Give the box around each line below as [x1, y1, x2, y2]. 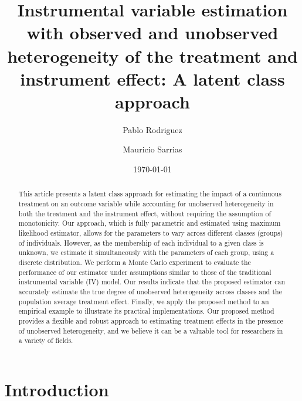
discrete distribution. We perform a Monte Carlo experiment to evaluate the [18, 257, 251, 267]
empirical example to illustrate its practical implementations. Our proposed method [18, 306, 274, 316]
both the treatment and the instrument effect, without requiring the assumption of [18, 208, 272, 218]
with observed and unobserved [26, 21, 279, 45]
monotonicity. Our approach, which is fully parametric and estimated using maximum [18, 218, 281, 228]
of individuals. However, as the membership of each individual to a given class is [18, 237, 264, 247]
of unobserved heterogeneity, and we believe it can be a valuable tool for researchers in [18, 325, 283, 335]
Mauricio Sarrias [123, 143, 182, 155]
